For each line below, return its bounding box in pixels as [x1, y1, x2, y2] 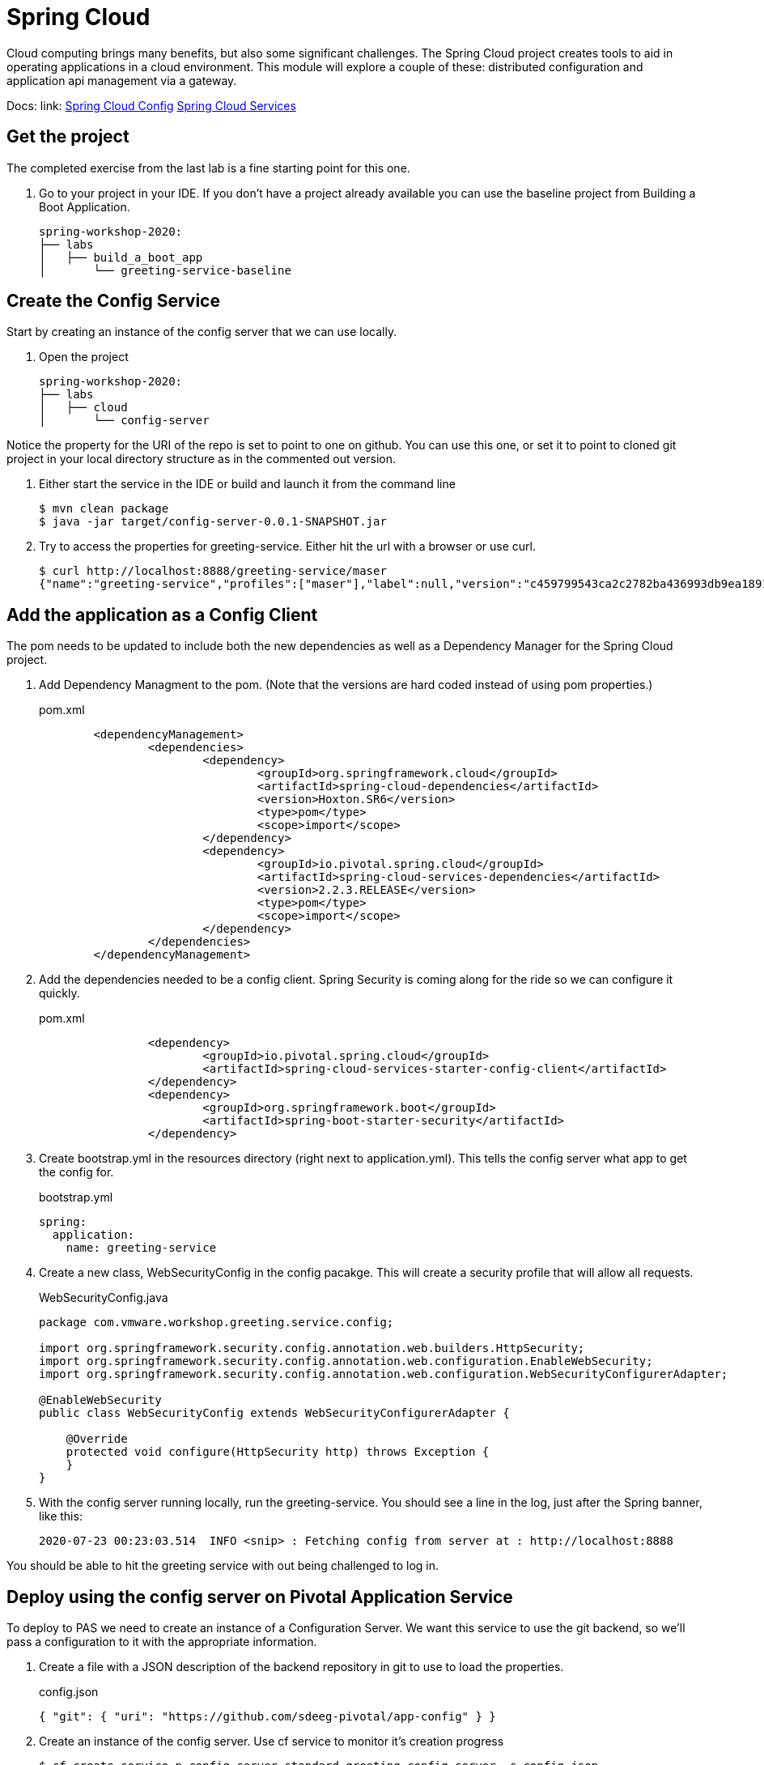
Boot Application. [39, 199, 130, 214]
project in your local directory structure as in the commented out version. [6, 452, 396, 466]
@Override [66, 1432, 128, 1446]
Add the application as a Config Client [6, 604, 318, 625]
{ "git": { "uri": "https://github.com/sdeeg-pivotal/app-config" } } [39, 1710, 496, 1724]
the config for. [39, 1165, 114, 1180]
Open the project [39, 350, 129, 364]
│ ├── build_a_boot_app [39, 250, 203, 264]
